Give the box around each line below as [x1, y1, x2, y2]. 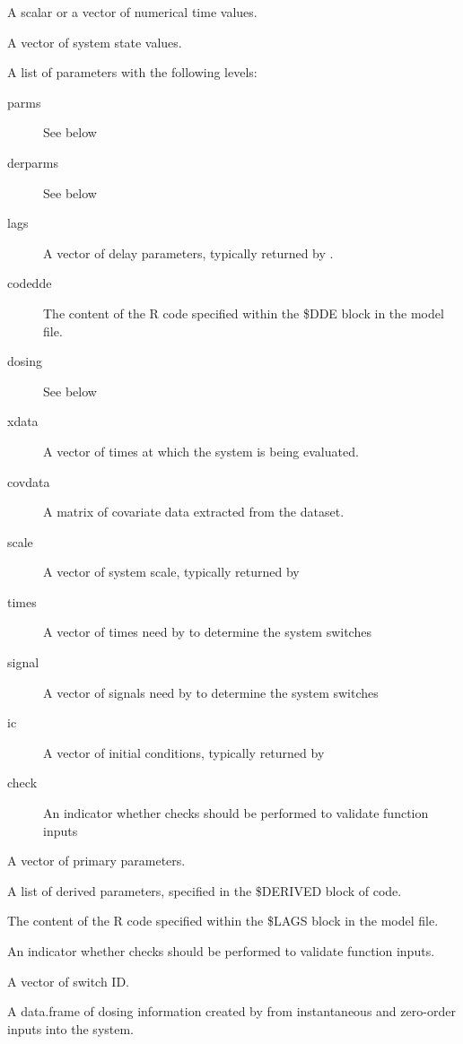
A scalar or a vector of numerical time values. [7, 3, 258, 21]
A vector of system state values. [7, 32, 182, 51]
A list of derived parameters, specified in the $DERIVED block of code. [7, 881, 402, 900]
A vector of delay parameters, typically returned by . [43, 243, 334, 262]
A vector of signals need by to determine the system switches [43, 683, 379, 701]
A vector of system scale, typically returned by [43, 562, 300, 581]
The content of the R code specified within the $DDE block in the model [43, 303, 444, 322]
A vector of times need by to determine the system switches [43, 622, 371, 641]
